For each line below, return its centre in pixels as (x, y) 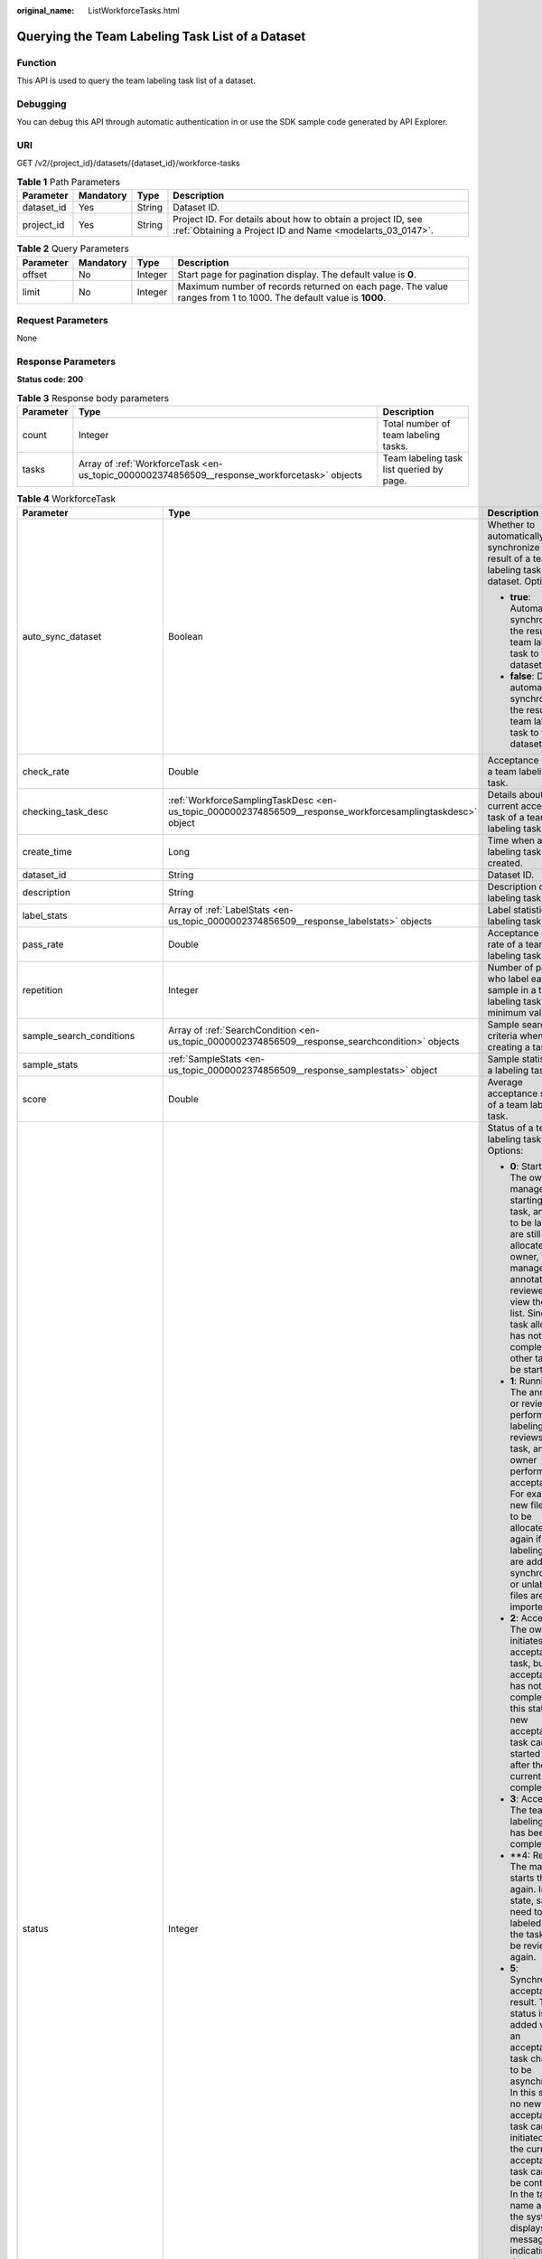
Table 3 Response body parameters (93, 398)
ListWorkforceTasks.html (134, 10)
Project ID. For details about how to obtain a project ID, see (298, 220)
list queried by (413, 470)
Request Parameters (62, 320)
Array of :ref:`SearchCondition (232, 1030)
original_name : (46, 10)
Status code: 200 (50, 380)
